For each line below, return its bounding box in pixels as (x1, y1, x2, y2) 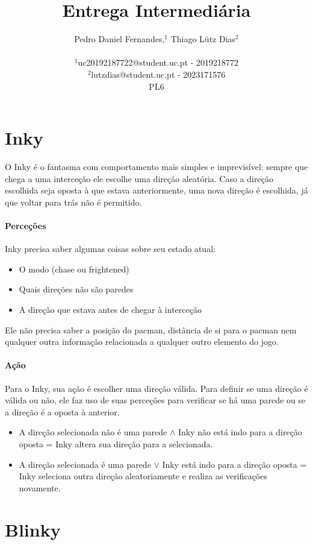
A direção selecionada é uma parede (19, 458, 151, 470)
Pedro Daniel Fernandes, (74, 33, 165, 45)
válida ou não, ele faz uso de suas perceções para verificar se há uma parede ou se (5, 394, 306, 406)
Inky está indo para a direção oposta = (162, 458, 307, 470)
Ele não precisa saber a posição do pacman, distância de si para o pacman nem (5, 323, 297, 336)
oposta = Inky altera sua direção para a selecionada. (19, 437, 213, 450)
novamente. (19, 481, 61, 494)
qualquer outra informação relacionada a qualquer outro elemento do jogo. (5, 335, 279, 348)
